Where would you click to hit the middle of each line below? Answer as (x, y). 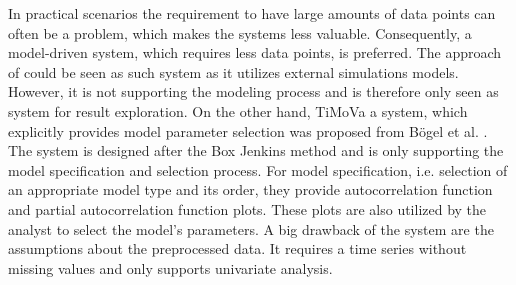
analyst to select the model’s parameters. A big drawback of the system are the (251, 228)
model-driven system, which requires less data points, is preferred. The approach (255, 52)
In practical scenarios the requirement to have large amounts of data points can (252, 13)
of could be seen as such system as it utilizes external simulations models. (233, 71)
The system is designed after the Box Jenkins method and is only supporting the (256, 150)
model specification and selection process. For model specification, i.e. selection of (258, 169)
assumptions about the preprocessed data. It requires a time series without (237, 248)
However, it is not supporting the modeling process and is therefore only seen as (253, 91)
